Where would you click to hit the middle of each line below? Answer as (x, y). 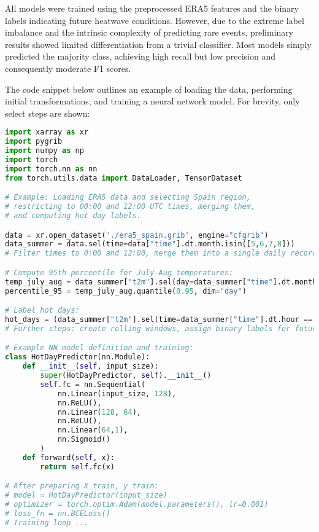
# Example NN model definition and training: (99, 348)
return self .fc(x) (77, 467)
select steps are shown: (48, 113)
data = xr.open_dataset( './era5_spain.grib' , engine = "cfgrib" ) (137, 235)
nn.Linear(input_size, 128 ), (117, 393)
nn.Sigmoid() (84, 440)
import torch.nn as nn (51, 169)
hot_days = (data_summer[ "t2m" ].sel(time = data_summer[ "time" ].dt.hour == (159, 319)
